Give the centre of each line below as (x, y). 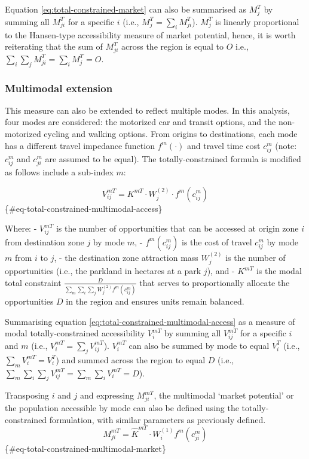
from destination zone (45, 241)
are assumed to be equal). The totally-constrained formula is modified (173, 158)
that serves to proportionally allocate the (215, 282)
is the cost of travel (217, 241)
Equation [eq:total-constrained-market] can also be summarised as (126, 9)
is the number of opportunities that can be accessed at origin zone (177, 228)
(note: (286, 145)
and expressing (107, 395)
